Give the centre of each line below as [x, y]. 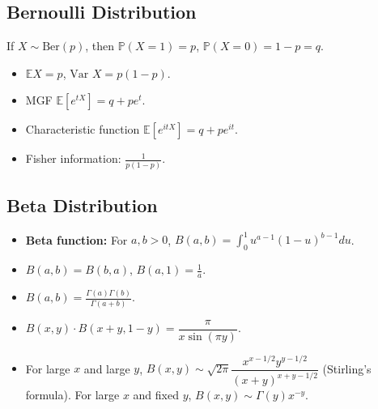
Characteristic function [83, 129]
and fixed [156, 395]
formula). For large [72, 395]
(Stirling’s [347, 368]
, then [100, 46]
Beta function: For [76, 239]
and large [107, 368]
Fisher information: [73, 158]
